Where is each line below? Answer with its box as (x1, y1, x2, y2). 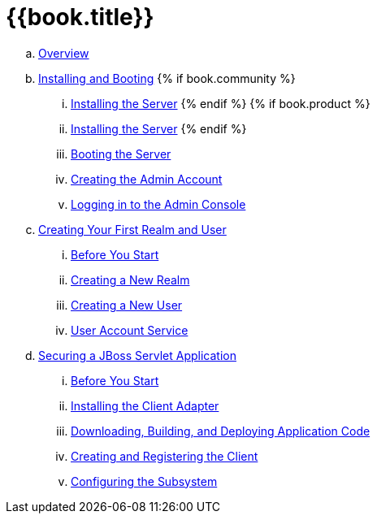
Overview (38, 45, 89, 60)
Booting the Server (71, 146, 171, 161)
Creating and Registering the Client (71, 448, 258, 463)
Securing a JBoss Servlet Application (38, 348, 236, 362)
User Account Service (71, 323, 188, 337)
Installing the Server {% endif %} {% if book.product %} (71, 96, 370, 110)
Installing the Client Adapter (71, 398, 219, 413)
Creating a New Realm (71, 272, 190, 287)
